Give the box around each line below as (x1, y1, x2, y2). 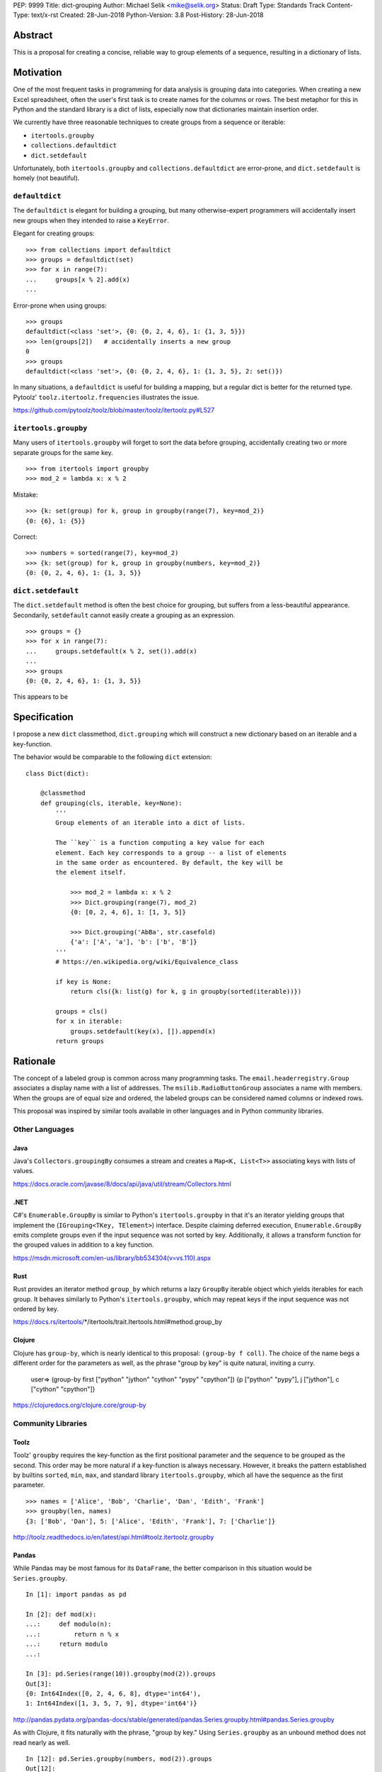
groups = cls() (55, 1007, 108, 1015)
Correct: (13, 532, 37, 541)
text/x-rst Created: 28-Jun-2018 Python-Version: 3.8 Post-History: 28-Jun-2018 (30, 11, 264, 19)
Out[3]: (25, 1680, 52, 1688)
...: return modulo (25, 1640, 108, 1648)
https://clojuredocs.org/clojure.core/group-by (13, 1401, 146, 1410)
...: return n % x (25, 1630, 120, 1638)
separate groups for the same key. (13, 448, 113, 456)
